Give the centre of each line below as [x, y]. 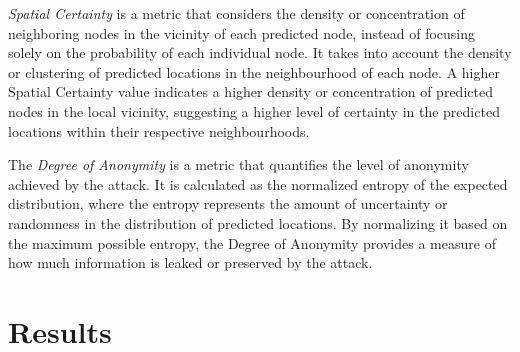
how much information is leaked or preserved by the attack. [190, 262]
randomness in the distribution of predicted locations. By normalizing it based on [258, 222]
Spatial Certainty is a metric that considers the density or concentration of [236, 13]
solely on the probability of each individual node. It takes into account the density [260, 52]
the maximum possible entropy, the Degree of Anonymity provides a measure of [252, 242]
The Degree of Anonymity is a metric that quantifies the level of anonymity [238, 164]
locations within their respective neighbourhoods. [159, 130]
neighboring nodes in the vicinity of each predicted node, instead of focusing [242, 32]
